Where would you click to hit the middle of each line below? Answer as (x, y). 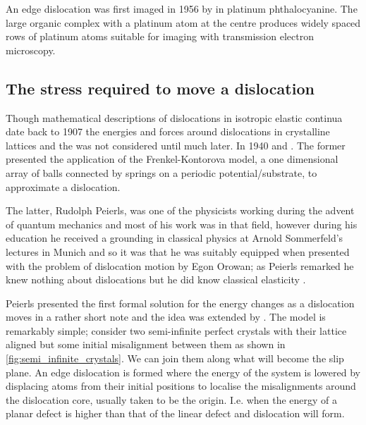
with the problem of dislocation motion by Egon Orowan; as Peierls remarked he (180, 265)
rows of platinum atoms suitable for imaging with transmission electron (160, 36)
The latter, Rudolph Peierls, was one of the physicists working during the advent (180, 210)
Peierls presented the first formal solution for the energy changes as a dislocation (180, 303)
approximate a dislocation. (63, 186)
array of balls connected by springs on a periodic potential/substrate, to (161, 172)
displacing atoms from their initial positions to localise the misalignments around (181, 386)
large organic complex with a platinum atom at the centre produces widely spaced (183, 22)
